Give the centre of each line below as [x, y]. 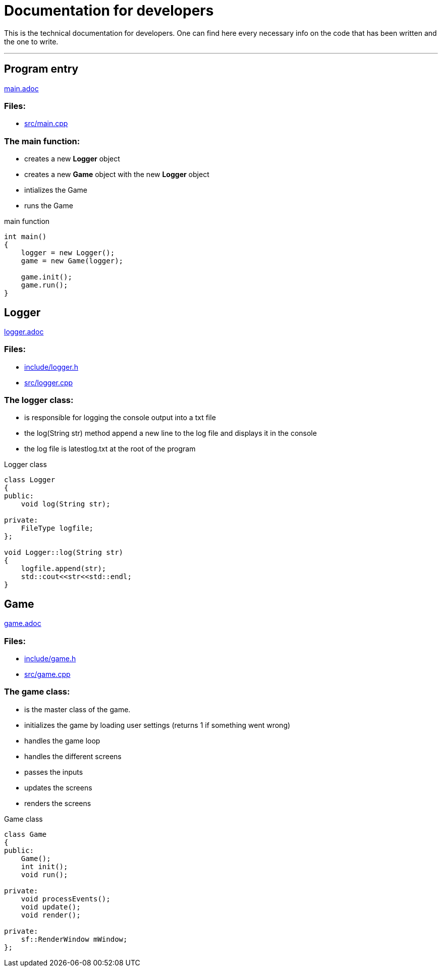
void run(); [44, 874]
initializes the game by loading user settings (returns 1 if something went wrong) [157, 725]
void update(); [51, 907]
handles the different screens [73, 756]
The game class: [37, 692]
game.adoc [23, 623]
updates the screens [58, 787]
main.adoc [21, 88]
